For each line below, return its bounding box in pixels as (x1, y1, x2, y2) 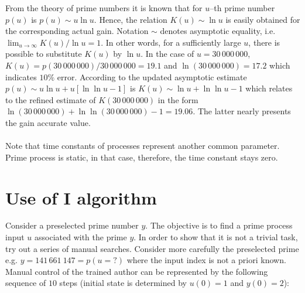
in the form (157, 93, 198, 105)
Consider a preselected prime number (5, 219, 139, 231)
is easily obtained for (225, 13, 300, 25)
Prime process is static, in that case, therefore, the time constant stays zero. (5, 151, 278, 163)
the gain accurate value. (5, 116, 91, 128)
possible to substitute (5, 47, 82, 60)
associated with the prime (35, 231, 127, 243)
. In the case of (140, 47, 194, 60)
